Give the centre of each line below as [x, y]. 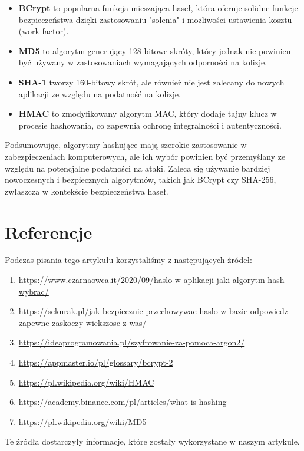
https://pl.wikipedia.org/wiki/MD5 [82, 421]
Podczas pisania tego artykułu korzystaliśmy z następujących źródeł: [128, 260]
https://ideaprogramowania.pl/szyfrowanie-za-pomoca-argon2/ [132, 342]
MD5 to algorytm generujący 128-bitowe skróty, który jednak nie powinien [155, 50]
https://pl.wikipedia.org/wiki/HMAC [86, 382]
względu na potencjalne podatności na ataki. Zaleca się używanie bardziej [138, 168]
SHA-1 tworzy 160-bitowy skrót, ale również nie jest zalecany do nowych [151, 82]
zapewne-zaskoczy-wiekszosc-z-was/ [82, 322]
